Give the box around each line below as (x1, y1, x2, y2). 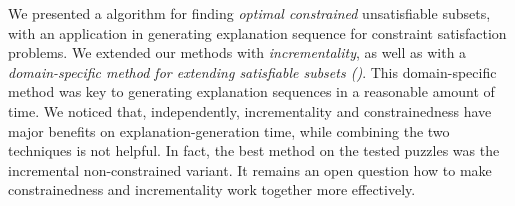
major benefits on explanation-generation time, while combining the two (8, 120, 450, 141)
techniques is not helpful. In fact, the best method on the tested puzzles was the (8, 140, 500, 161)
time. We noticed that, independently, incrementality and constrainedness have (8, 100, 492, 121)
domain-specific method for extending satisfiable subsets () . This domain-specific (8, 61, 497, 82)
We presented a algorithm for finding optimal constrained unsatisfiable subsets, (8, 3, 491, 23)
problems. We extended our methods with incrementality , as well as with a (8, 42, 467, 63)
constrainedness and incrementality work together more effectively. (8, 179, 416, 200)
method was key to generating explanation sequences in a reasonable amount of (8, 81, 495, 102)
